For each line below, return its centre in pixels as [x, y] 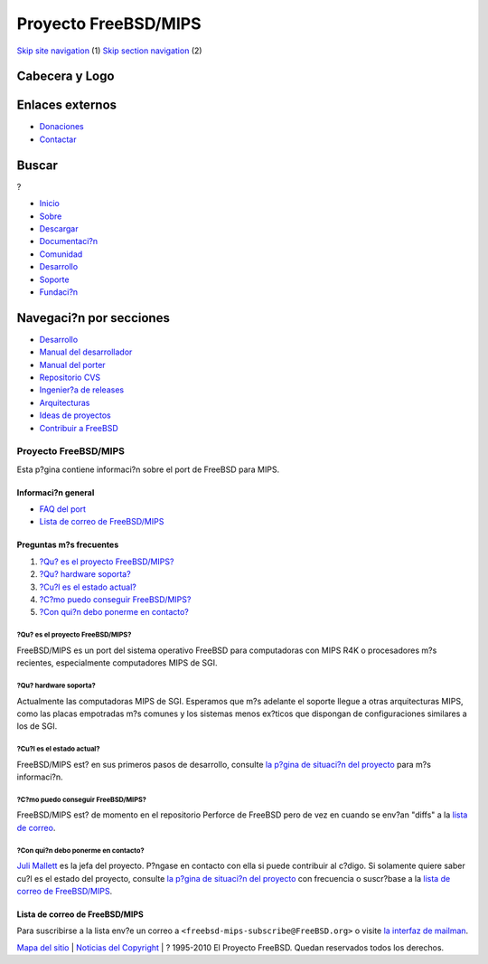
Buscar [38, 165]
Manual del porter [72, 364]
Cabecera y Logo [66, 76]
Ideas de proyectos [75, 415]
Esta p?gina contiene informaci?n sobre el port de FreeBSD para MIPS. [148, 469]
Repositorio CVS [70, 377]
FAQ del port [62, 509]
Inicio [50, 203]
